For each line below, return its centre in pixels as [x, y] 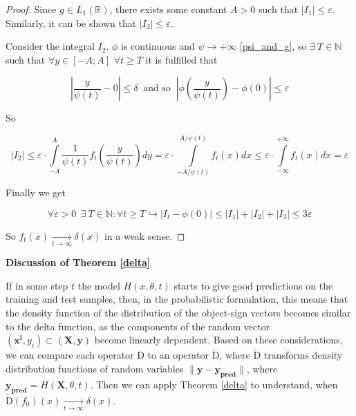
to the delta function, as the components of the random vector [138, 326]
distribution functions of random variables [95, 368]
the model [99, 285]
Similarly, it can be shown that [71, 22]
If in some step [37, 285]
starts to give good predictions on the [253, 285]
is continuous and [158, 46]
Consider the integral [50, 46]
